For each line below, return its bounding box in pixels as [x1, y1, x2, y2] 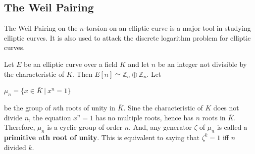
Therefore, [4, 122, 35, 132]
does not [213, 102, 239, 112]
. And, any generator [129, 122, 192, 132]
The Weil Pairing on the [4, 23, 78, 33]
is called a [217, 122, 248, 132]
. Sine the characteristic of [123, 102, 203, 112]
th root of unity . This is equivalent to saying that [42, 132, 200, 142]
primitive [4, 132, 36, 142]
